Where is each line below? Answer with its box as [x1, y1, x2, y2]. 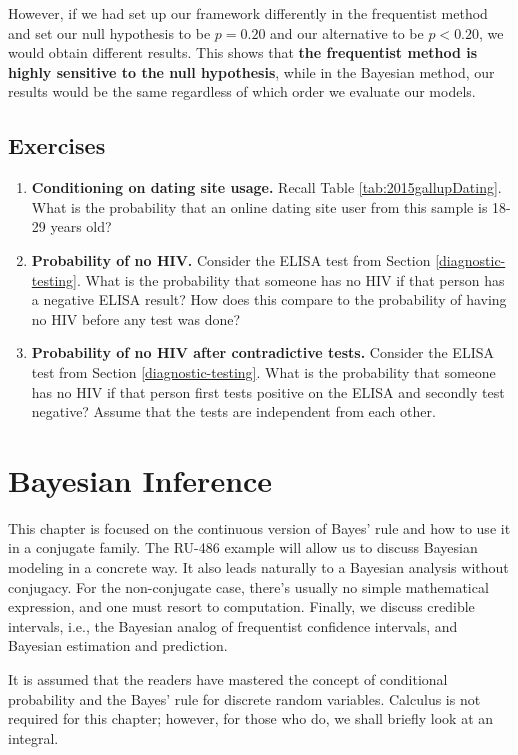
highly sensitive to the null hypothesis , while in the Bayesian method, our [8, 61, 495, 82]
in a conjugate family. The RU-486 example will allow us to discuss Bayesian [8, 537, 478, 558]
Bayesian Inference [8, 459, 273, 500]
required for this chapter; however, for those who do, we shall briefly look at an [8, 708, 494, 729]
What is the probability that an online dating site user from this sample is [31, 196, 488, 217]
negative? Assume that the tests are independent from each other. [31, 401, 436, 422]
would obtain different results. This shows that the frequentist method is [8, 42, 478, 63]
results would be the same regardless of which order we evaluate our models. [8, 81, 476, 102]
